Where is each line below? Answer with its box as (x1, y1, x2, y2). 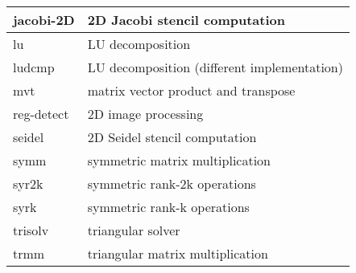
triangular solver (87, 221, 180, 239)
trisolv (13, 221, 49, 239)
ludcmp (13, 58, 55, 76)
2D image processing (87, 104, 204, 123)
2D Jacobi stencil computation (87, 10, 285, 29)
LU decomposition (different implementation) (87, 58, 343, 76)
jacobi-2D (13, 10, 75, 29)
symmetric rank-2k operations (87, 174, 256, 193)
